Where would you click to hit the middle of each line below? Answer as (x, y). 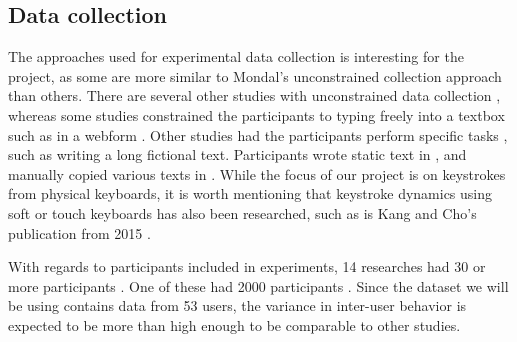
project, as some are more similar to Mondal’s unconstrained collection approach (255, 75)
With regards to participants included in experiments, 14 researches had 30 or (247, 266)
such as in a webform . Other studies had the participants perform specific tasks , (258, 134)
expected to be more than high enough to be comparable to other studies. (234, 324)
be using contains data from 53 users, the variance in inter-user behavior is (237, 305)
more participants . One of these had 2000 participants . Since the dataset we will (258, 285)
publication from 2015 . (79, 232)
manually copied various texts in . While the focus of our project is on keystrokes (257, 173)
